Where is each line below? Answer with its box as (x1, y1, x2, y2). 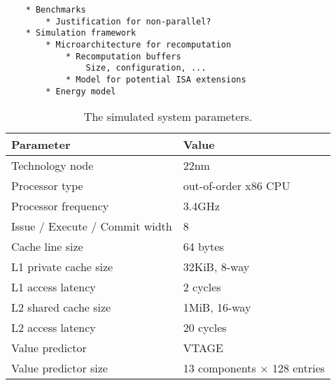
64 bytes (183, 238, 224, 255)
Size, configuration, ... (85, 63, 206, 73)
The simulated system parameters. (83, 108, 253, 125)
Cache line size (11, 238, 83, 255)
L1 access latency (11, 279, 96, 296)
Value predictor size (11, 360, 108, 377)
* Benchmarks (25, 5, 86, 15)
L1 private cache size (11, 259, 113, 275)
